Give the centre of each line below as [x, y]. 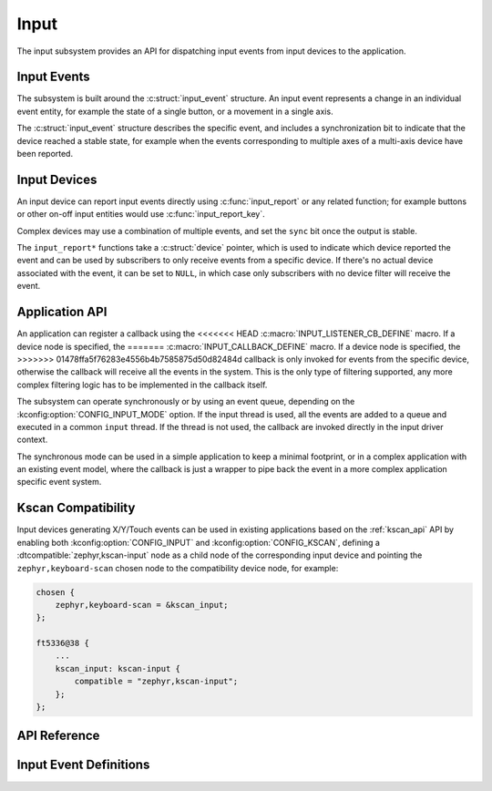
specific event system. [59, 482]
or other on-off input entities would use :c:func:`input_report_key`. [141, 214]
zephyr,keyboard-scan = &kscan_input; [142, 605]
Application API [62, 312]
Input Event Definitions [83, 765]
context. [32, 440]
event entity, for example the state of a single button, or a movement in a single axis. [175, 111]
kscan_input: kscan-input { [118, 668]
